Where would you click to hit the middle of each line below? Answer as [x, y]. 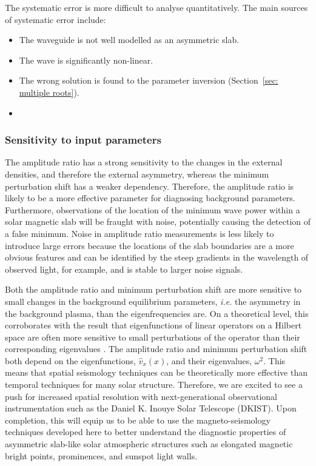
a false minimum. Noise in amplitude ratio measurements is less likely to [140, 233]
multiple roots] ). [49, 92]
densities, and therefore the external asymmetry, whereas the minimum [137, 174]
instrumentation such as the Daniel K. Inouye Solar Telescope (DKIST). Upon [151, 408]
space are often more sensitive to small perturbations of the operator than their [153, 337]
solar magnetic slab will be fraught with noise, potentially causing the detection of [158, 221]
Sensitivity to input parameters [83, 140]
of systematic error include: [55, 19]
